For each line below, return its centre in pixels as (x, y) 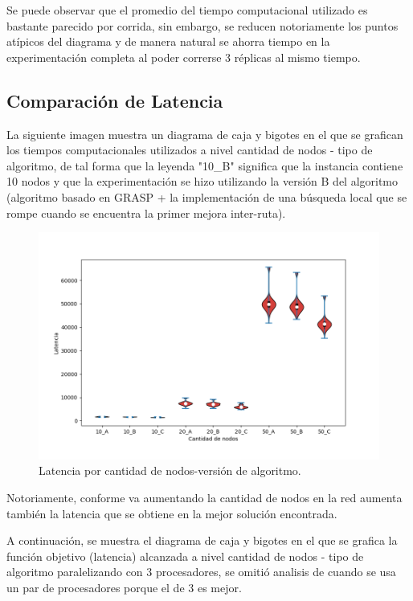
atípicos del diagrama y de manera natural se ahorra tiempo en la (168, 41)
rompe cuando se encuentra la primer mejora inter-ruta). (146, 213)
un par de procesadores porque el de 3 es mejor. (124, 587)
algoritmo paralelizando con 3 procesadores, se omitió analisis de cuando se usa (201, 572)
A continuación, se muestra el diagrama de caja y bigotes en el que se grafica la (202, 540)
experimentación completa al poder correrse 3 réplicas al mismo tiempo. (184, 57)
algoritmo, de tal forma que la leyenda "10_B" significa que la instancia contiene (205, 165)
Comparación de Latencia (115, 100)
